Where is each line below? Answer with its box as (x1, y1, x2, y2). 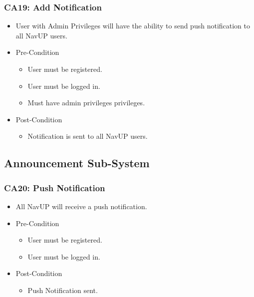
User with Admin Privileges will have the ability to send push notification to (15, 20, 251, 31)
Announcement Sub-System (4, 155, 150, 171)
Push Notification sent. (27, 285, 98, 295)
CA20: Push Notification (4, 181, 105, 194)
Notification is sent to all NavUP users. (27, 131, 148, 141)
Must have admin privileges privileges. (27, 97, 145, 108)
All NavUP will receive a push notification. (15, 201, 147, 211)
